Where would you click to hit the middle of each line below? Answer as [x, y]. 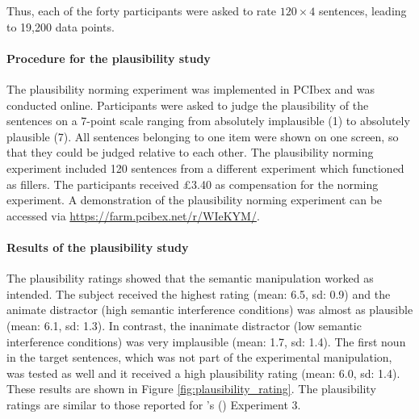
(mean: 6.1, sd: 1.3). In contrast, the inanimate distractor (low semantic [184, 325]
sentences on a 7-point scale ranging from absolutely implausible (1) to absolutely [208, 121]
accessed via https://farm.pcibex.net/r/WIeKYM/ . [133, 215]
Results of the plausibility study [98, 247]
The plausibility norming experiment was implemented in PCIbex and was [191, 88]
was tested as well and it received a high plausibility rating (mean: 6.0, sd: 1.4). [203, 373]
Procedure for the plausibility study [109, 58]
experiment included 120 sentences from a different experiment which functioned [205, 168]
